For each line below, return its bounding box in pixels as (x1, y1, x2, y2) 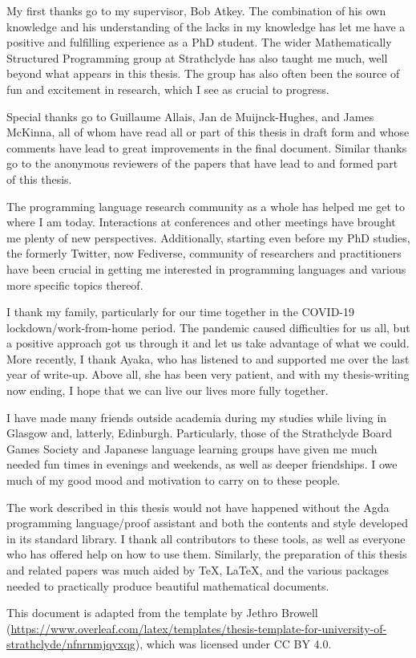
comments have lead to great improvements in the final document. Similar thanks (6, 139, 407, 156)
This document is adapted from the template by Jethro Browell (6, 604, 318, 621)
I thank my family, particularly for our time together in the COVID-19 (6, 303, 355, 320)
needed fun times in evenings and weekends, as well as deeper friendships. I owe (6, 456, 398, 473)
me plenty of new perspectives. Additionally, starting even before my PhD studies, (6, 229, 410, 246)
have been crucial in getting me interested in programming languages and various (6, 260, 406, 277)
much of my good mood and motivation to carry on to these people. (6, 472, 341, 489)
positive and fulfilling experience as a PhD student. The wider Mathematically (6, 34, 392, 51)
